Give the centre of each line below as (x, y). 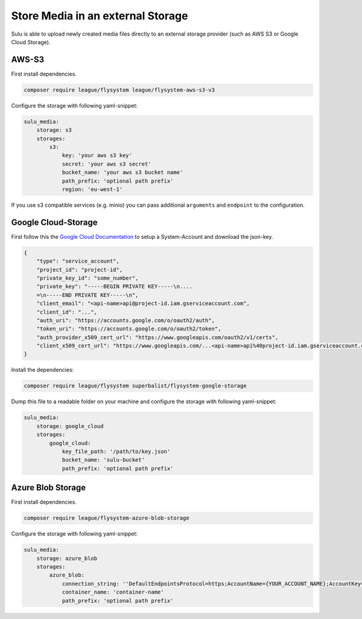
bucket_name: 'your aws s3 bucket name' (122, 173)
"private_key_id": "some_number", (87, 278)
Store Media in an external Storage (100, 16)
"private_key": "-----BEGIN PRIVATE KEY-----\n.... (115, 287)
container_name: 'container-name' (113, 592)
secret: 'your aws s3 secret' (106, 164)
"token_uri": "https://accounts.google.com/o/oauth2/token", (129, 329)
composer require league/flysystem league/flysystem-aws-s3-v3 (119, 90)
